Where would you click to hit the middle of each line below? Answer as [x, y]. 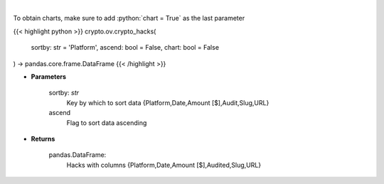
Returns [43, 139]
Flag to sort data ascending [107, 123]
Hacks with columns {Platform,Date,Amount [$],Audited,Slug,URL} [164, 165]
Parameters [49, 76]
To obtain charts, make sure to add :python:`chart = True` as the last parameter [129, 18]
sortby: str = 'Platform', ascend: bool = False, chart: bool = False [125, 48]
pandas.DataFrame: [78, 155]
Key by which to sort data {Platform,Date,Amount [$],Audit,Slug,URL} [168, 102]
